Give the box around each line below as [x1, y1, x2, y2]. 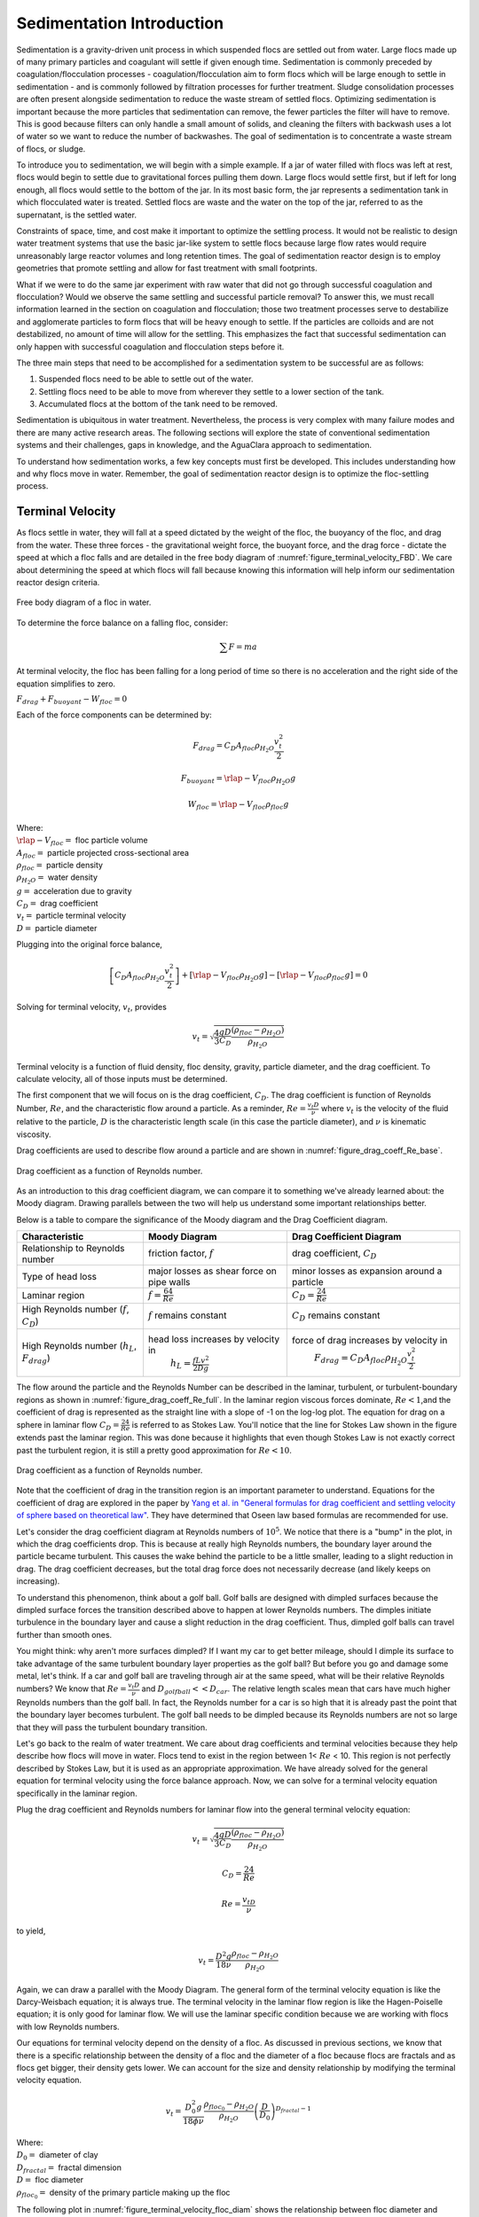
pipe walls [147, 1276, 191, 1289]
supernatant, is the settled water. [16, 209, 137, 220]
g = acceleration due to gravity [16, 885, 132, 896]
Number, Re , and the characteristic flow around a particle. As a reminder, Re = [16, 1102, 306, 1113]
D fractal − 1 [275, 2104, 312, 2114]
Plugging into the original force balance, [16, 939, 163, 950]
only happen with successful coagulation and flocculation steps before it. [16, 341, 285, 352]
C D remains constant [291, 1309, 381, 1323]
